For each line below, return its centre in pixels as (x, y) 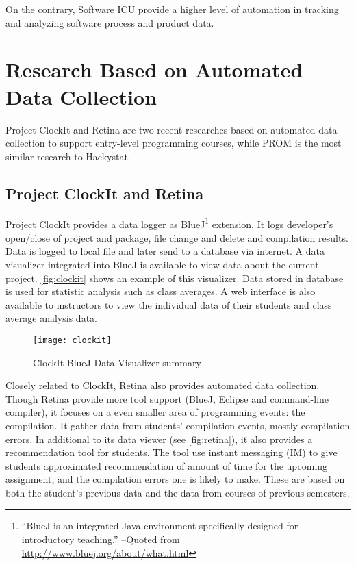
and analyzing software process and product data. (110, 22)
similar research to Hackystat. (68, 156)
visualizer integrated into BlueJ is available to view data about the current (162, 264)
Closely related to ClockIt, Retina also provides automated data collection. (163, 385)
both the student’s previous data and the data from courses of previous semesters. (178, 492)
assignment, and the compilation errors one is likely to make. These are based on (175, 479)
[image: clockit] (72, 340)
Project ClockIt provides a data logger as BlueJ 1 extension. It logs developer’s (169, 223)
